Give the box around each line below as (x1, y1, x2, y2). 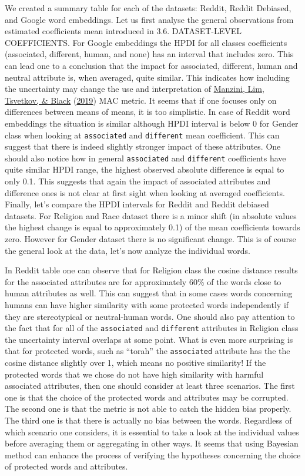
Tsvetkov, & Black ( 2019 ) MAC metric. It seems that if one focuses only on (5, 94, 277, 106)
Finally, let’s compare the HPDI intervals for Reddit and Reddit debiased (5, 198, 269, 210)
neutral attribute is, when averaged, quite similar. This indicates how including (5, 71, 290, 83)
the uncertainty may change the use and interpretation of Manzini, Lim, (5, 82, 264, 95)
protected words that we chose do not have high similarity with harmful (5, 368, 264, 380)
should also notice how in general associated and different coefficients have (5, 151, 286, 164)
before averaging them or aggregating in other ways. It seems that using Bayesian (5, 437, 299, 449)
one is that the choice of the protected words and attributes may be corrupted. (5, 391, 289, 403)
